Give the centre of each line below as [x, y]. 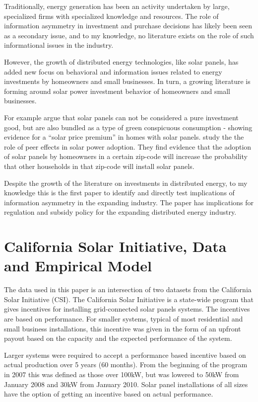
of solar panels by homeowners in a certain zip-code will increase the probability [126, 156]
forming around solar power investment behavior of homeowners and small [117, 91]
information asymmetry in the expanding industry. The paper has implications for [129, 202]
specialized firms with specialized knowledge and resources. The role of [111, 16]
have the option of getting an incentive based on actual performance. [109, 394]
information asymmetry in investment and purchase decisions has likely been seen [128, 26]
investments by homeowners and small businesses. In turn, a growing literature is [127, 81]
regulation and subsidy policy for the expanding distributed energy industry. [120, 212]
